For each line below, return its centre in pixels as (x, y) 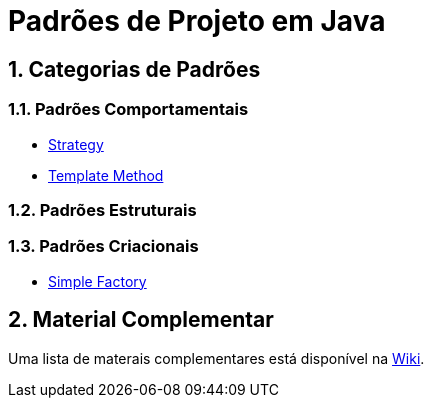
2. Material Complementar (141, 320)
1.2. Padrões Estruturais (102, 209)
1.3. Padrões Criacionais (103, 246)
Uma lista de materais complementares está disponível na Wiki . (216, 358)
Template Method (106, 175)
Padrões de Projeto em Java (197, 21)
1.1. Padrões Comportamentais (128, 109)
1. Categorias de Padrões (134, 69)
